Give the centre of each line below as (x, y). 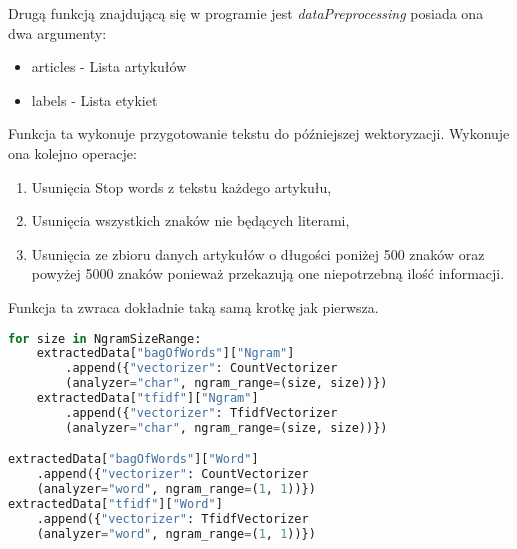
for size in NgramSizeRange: (105, 338)
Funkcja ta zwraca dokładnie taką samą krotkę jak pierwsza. (193, 306)
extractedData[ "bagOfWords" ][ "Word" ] (133, 459)
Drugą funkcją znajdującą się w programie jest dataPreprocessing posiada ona (246, 13)
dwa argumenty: (57, 32)
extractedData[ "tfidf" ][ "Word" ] (115, 503)
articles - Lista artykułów (109, 66)
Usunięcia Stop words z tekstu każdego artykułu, (181, 186)
